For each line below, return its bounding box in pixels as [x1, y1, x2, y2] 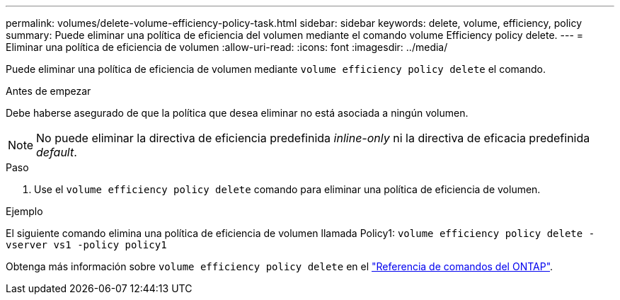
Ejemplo [6, 205, 43, 217]
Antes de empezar [6, 85, 91, 97]
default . [36, 145, 77, 159]
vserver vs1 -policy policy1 [6, 239, 167, 250]
